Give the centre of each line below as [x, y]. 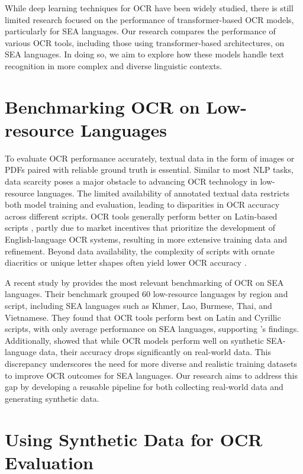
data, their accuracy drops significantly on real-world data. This [155, 352]
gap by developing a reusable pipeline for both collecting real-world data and [144, 387]
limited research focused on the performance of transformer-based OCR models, [149, 19]
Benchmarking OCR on [102, 106]
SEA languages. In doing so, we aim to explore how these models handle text [145, 54]
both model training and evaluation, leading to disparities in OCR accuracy [142, 204]
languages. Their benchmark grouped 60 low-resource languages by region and [146, 294]
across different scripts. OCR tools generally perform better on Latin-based [141, 216]
